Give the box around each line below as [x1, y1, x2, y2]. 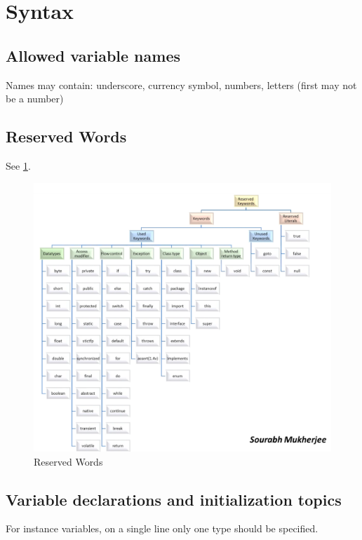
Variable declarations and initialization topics [6, 488, 342, 510]
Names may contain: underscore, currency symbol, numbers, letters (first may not [6, 77, 357, 92]
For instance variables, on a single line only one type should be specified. [6, 521, 319, 536]
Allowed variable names [6, 44, 180, 66]
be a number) [6, 91, 64, 106]
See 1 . [6, 158, 31, 173]
